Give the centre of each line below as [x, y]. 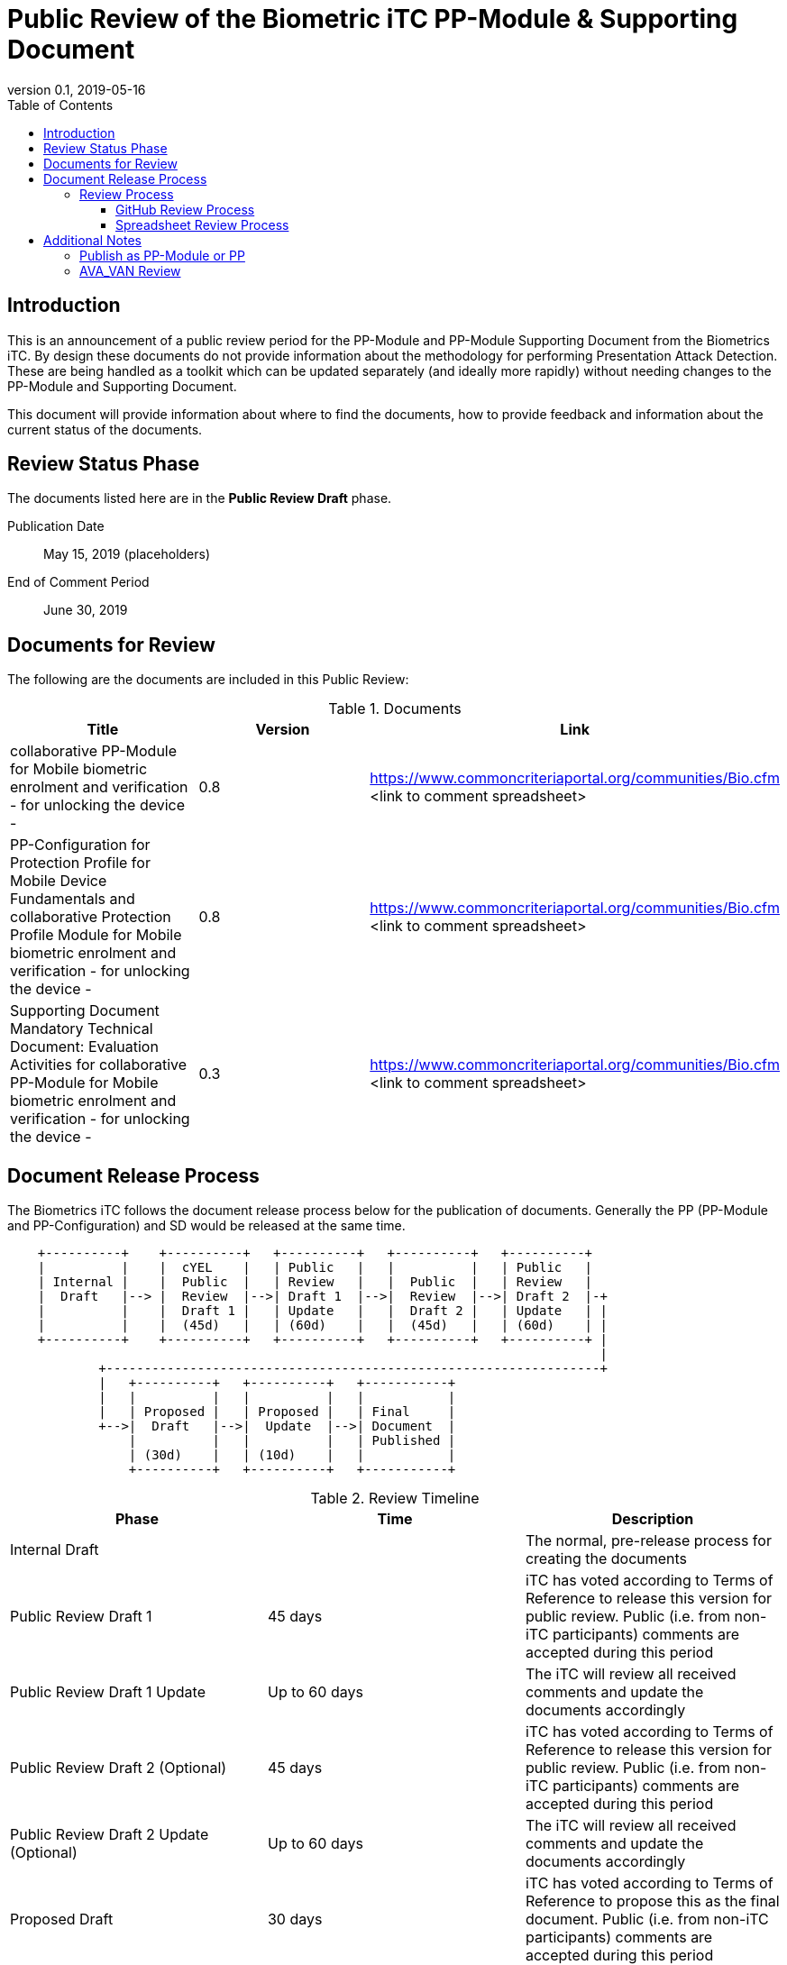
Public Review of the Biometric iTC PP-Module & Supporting [373, 19]
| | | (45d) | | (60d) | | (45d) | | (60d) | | [322, 1325]
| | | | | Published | [292, 1441]
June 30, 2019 [86, 610]
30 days [295, 1919]
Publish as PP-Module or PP [162, 255]
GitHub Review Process [185, 209]
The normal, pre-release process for [648, 1541]
